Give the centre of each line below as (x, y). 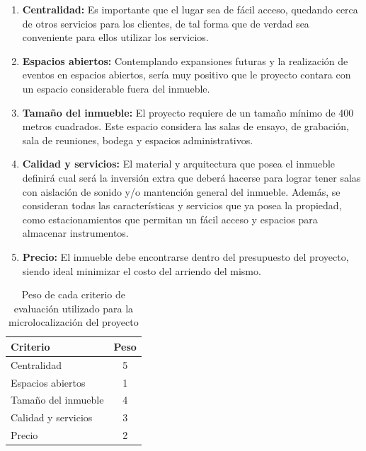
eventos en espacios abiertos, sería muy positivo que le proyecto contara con (187, 75)
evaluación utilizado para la (74, 308)
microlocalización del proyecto (74, 322)
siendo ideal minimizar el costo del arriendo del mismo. (142, 270)
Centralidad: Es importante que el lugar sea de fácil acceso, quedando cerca (190, 9)
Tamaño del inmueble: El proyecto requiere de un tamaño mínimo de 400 (188, 112)
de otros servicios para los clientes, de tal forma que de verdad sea (166, 23)
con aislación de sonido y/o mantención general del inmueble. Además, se (181, 191)
